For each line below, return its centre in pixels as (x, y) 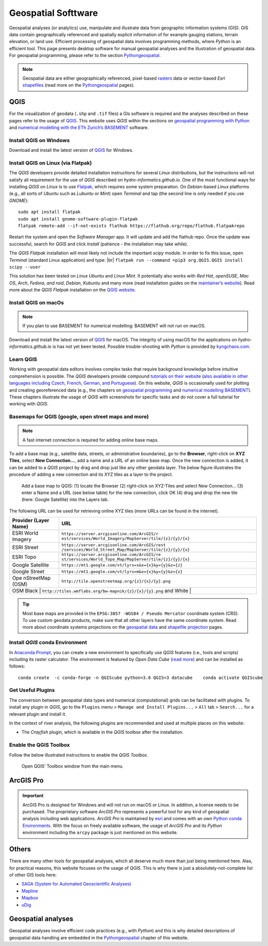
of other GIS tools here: (33, 875)
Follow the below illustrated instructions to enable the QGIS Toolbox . (79, 755)
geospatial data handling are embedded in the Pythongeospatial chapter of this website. (99, 938)
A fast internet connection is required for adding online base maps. (91, 440)
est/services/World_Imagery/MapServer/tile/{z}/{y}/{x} (126, 538)
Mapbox (30, 898)
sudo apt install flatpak (49, 212)
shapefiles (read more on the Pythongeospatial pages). (79, 85)
